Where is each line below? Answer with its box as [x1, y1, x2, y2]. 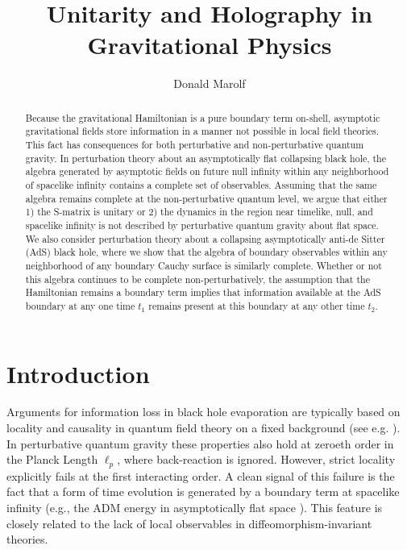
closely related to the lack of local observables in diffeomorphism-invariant [6, 515, 372, 531]
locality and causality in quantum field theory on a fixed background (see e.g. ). [6, 419, 401, 436]
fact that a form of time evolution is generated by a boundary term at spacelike [6, 483, 400, 500]
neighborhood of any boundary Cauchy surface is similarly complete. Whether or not [25, 258, 382, 272]
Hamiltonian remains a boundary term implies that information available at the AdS [25, 285, 381, 299]
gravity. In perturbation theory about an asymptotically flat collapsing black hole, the [25, 151, 387, 165]
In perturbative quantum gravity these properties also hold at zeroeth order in [6, 435, 394, 452]
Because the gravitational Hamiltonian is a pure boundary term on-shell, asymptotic [25, 110, 380, 124]
